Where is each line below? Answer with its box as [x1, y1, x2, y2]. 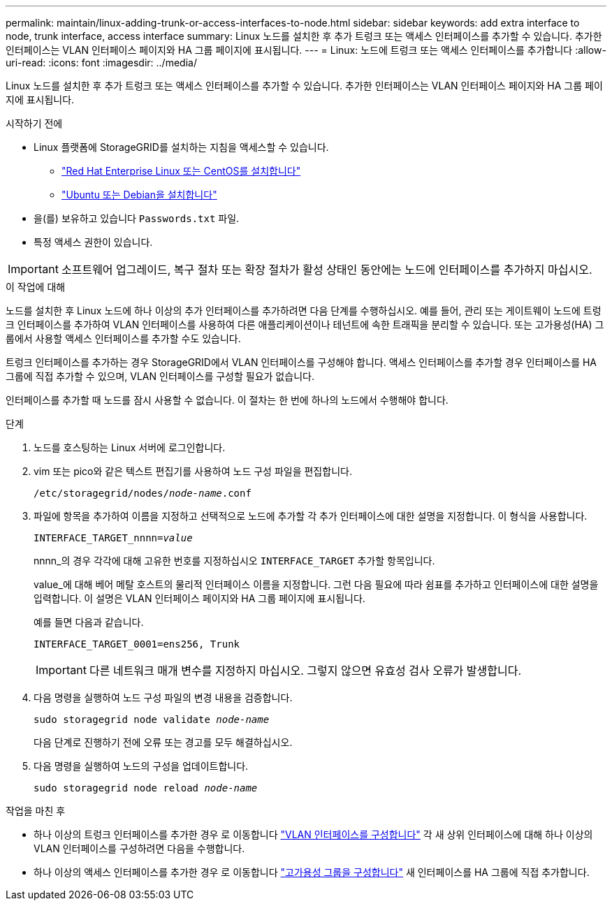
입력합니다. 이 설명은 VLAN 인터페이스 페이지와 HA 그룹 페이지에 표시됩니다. [34, 592, 365, 604]
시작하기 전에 [6, 117, 63, 129]
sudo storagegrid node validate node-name [34, 714, 270, 725]
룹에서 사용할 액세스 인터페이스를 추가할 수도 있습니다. [6, 333, 241, 344]
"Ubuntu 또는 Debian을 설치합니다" [61, 189, 217, 200]
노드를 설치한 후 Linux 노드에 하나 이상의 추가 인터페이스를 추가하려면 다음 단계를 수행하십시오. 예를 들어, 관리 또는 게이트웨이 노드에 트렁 [6, 305, 602, 316]
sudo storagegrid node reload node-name [34, 782, 258, 794]
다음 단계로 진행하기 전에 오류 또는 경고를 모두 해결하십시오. [34, 736, 293, 748]
